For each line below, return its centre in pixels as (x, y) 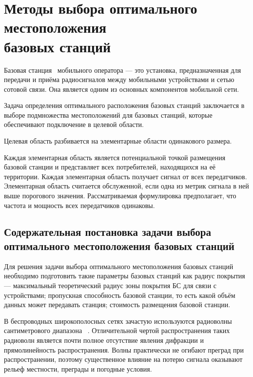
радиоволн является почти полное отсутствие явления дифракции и (104, 340)
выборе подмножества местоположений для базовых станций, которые (108, 115)
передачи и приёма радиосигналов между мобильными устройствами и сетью (119, 79)
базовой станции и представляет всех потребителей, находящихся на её (110, 167)
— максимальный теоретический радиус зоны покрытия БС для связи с (110, 285)
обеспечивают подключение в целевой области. (74, 124)
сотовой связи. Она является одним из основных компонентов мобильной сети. (122, 89)
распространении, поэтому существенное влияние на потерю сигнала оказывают (123, 359)
